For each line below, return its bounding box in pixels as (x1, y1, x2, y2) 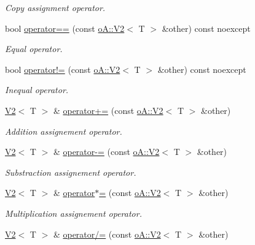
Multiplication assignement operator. (5, 206, 142, 219)
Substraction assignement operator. (5, 165, 136, 178)
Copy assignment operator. (5, 1, 106, 13)
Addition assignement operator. (5, 124, 122, 137)
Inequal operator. (5, 83, 69, 96)
